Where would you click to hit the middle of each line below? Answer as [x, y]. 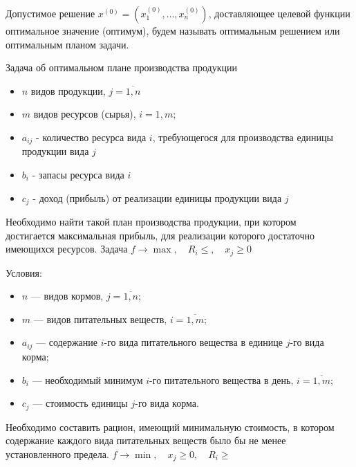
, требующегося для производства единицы [243, 137]
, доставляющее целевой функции [279, 13]
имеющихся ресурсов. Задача [67, 249]
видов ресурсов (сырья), [85, 114]
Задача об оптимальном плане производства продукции [121, 67]
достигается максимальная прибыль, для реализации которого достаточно [160, 235]
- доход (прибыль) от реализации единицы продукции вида [157, 198]
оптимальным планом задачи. [67, 44]
